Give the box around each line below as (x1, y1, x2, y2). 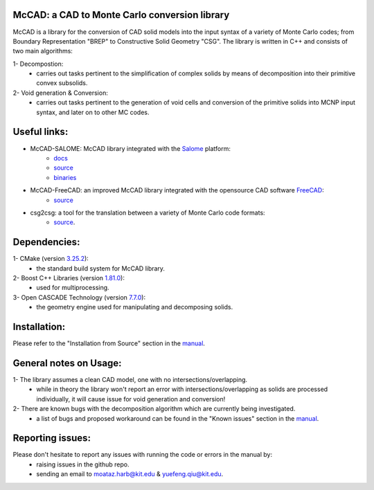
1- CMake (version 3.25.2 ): (12, 255, 89, 263)
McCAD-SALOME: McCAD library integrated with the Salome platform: (30, 144, 231, 152)
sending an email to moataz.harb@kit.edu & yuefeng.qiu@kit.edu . (36, 470, 224, 478)
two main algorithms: (12, 47, 73, 55)
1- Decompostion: (12, 60, 64, 68)
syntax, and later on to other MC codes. (36, 108, 150, 116)
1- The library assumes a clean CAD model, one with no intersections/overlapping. (12, 375, 248, 383)
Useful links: (12, 126, 69, 138)
